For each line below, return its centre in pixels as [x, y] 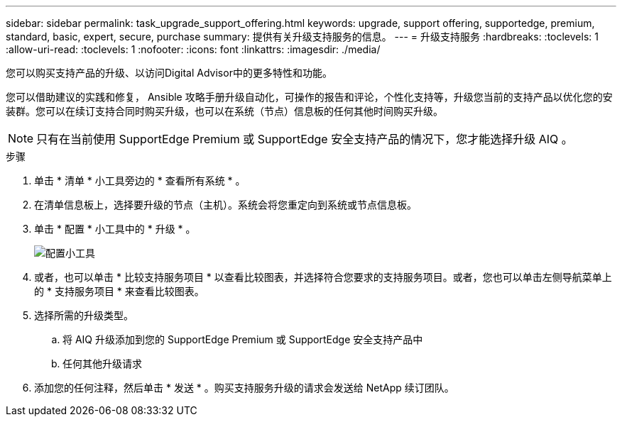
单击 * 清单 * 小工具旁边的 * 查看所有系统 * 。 [140, 181]
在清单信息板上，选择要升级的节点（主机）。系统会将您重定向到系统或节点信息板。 [225, 205]
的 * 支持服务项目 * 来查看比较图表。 [119, 291]
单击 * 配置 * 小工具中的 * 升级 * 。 [115, 229]
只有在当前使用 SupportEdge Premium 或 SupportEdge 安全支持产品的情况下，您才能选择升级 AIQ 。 [305, 139]
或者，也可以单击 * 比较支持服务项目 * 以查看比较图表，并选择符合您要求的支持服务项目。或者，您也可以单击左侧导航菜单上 [323, 277]
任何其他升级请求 [102, 363]
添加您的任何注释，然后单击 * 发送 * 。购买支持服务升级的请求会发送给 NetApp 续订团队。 [244, 388]
